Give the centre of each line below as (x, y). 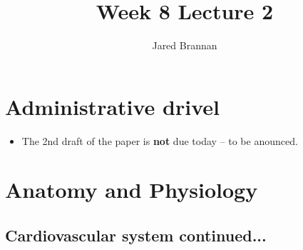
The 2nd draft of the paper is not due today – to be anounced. (160, 140)
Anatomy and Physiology (132, 190)
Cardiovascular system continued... (136, 235)
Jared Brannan (185, 45)
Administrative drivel (112, 106)
